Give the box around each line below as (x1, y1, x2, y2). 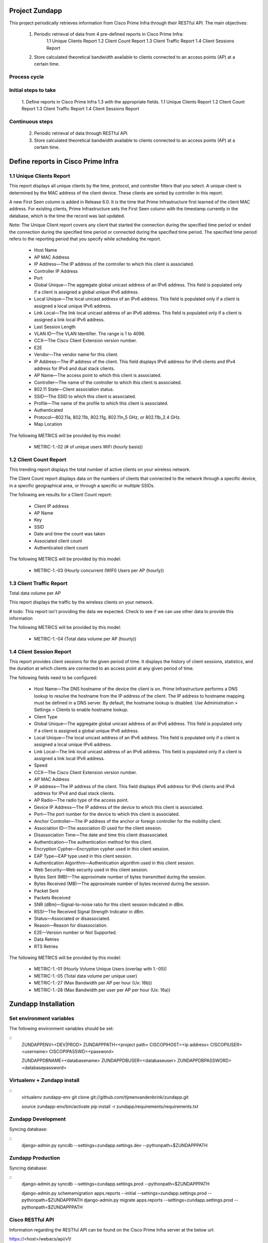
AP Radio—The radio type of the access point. (34, 797, 129, 803)
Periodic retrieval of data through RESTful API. (34, 130, 129, 136)
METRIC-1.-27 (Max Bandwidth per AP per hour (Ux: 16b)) (34, 980, 152, 986)
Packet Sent (34, 888, 59, 893)
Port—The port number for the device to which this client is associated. (34, 811, 180, 817)
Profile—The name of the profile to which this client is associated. (34, 400, 169, 406)
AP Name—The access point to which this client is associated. (34, 372, 162, 378)
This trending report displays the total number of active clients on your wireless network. (9, 466, 191, 472)
